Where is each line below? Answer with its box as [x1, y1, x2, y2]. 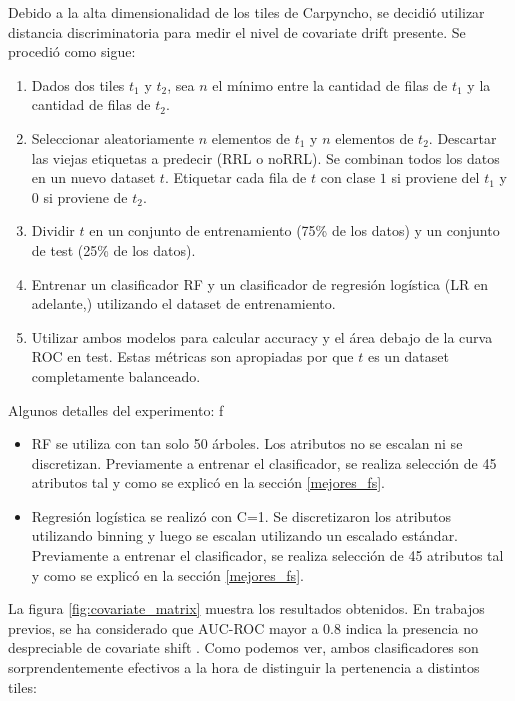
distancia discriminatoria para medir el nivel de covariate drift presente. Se [8, 21, 466, 42]
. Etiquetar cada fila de [164, 167, 307, 188]
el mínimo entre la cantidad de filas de [212, 74, 448, 95]
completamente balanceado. [31, 365, 201, 386]
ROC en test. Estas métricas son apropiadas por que [31, 346, 354, 367]
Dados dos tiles [31, 74, 125, 95]
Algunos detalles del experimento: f [8, 399, 224, 420]
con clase [320, 167, 376, 188]
